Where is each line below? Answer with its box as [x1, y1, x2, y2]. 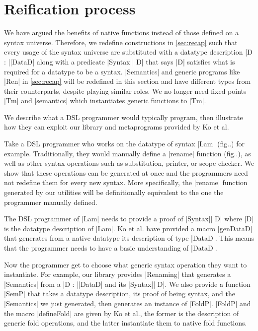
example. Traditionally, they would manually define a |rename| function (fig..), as [4, 148, 251, 158]
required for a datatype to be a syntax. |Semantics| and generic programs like [4, 66, 240, 76]
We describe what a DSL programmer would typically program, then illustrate [4, 112, 243, 122]
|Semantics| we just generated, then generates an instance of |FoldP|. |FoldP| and [4, 298, 251, 308]
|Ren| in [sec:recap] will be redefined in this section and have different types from [4, 76, 251, 86]
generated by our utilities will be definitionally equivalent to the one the [4, 187, 224, 198]
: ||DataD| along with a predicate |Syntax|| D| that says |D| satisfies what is [4, 56, 235, 66]
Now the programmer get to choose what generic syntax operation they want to [4, 259, 247, 269]
